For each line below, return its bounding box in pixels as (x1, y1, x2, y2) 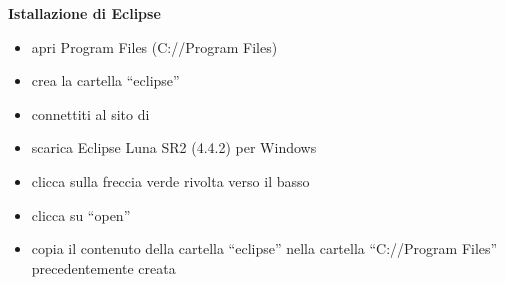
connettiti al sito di (31, 103, 150, 124)
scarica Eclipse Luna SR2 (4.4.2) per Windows (31, 137, 317, 158)
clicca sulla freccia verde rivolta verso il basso (31, 170, 310, 191)
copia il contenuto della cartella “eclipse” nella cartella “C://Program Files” (31, 238, 498, 259)
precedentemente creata (31, 257, 176, 278)
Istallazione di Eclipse (8, 3, 161, 23)
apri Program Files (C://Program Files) (31, 36, 278, 57)
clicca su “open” (31, 204, 131, 225)
